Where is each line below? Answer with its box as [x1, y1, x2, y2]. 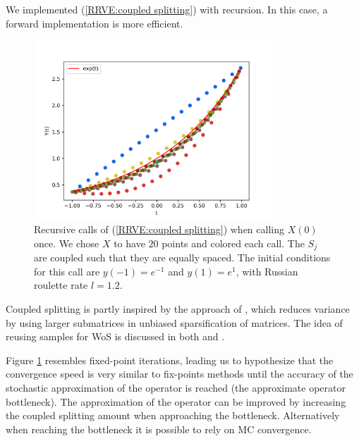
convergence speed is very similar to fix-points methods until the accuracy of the [6, 366, 353, 381]
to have [114, 235, 145, 250]
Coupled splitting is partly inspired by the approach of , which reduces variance [6, 302, 350, 316]
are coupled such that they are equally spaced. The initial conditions [34, 250, 331, 265]
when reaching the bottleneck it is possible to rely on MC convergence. [6, 421, 312, 436]
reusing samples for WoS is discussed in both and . [6, 329, 225, 344]
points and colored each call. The [162, 235, 305, 250]
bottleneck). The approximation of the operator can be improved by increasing [6, 394, 346, 409]
